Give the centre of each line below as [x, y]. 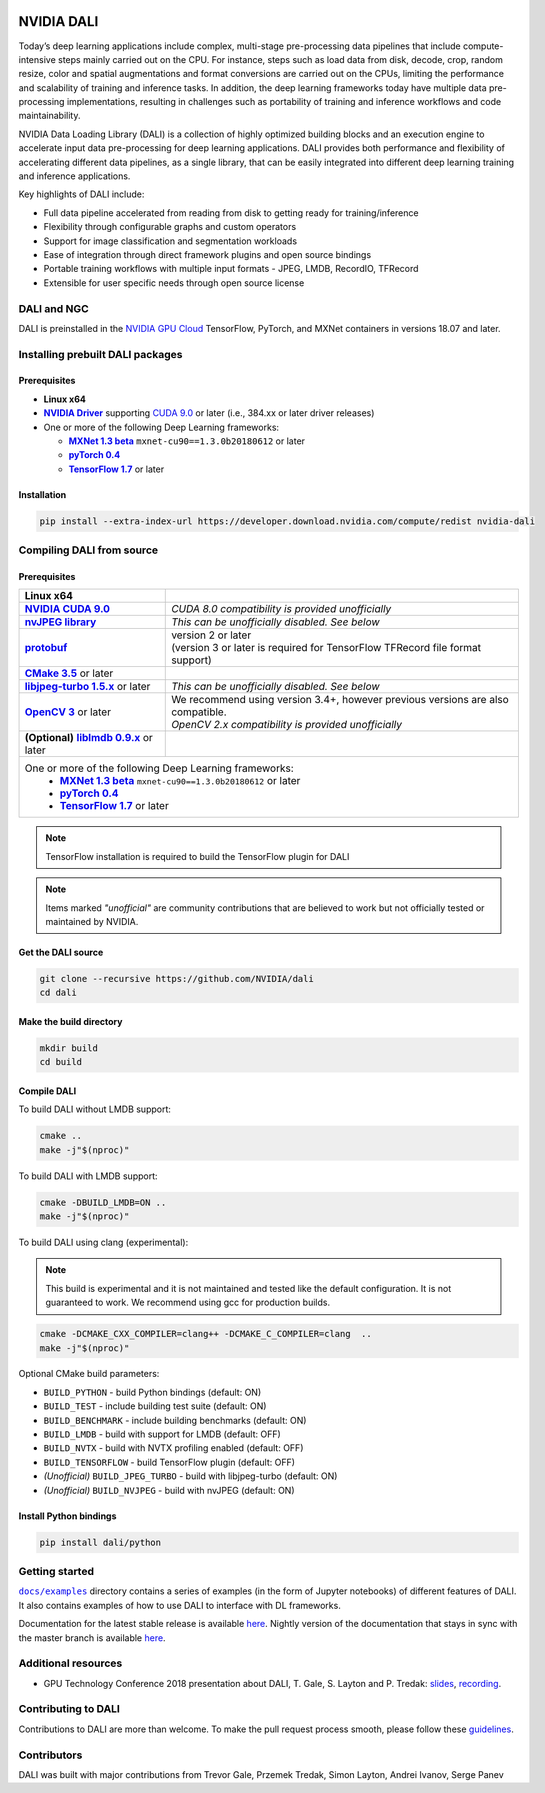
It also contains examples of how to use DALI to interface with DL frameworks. [180, 1605]
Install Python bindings [67, 1516]
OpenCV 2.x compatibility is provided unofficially [286, 725]
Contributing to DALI [69, 1709]
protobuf [46, 648]
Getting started [56, 1571]
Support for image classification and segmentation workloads [170, 241]
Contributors [50, 1755]
